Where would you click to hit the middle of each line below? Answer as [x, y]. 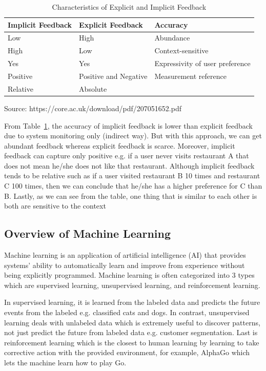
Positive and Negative [113, 76]
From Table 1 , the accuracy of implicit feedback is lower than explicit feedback [128, 125]
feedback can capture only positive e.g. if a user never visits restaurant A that [127, 156]
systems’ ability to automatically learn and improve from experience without [125, 265]
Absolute [93, 88]
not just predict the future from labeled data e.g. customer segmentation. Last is [131, 332]
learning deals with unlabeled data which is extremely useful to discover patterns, [132, 322]
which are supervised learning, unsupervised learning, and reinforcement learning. [132, 285]
